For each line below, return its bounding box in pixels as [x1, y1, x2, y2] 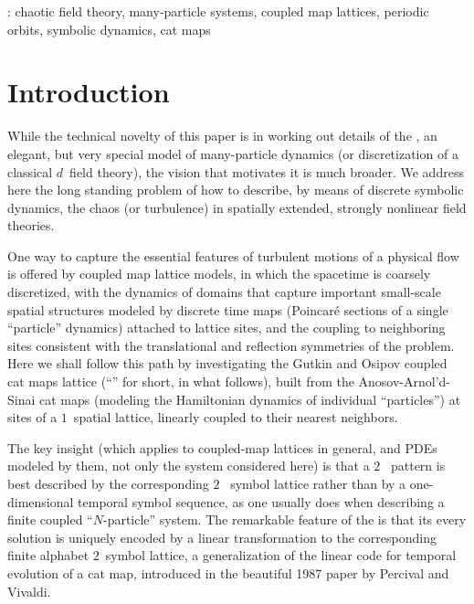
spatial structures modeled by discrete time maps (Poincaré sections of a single [7, 300, 448, 319]
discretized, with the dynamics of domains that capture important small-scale [7, 282, 441, 302]
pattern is [390, 456, 446, 475]
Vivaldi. [7, 581, 51, 600]
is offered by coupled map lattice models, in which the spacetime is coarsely [7, 264, 431, 283]
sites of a [7, 408, 58, 427]
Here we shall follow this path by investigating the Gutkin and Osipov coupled [7, 354, 448, 373]
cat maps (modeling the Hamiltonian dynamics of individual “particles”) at [39, 389, 461, 408]
